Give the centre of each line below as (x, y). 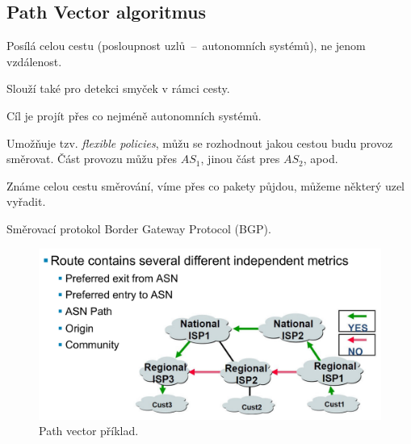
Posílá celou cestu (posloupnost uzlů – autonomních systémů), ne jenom (186, 46)
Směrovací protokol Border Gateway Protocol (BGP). (139, 228)
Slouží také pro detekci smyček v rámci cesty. (118, 88)
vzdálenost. (34, 61)
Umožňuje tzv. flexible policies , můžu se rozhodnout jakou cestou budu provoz (200, 142)
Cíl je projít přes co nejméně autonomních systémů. (134, 115)
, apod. (321, 159)
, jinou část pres (240, 159)
